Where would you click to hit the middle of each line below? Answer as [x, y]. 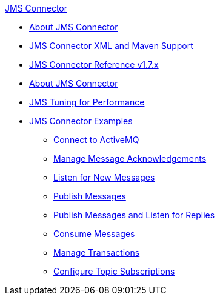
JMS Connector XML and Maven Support [111, 46]
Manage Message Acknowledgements [130, 158]
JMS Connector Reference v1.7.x [94, 65]
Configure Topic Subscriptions [114, 271]
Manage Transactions [97, 252]
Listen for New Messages [104, 177]
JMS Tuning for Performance [87, 102]
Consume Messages [94, 234]
